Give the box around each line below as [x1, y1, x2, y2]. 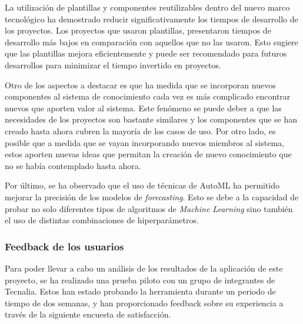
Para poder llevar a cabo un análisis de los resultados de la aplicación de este [5, 262, 283, 274]
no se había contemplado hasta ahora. [5, 159, 141, 171]
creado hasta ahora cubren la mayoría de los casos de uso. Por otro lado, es [5, 124, 276, 137]
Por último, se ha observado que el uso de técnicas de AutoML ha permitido [5, 179, 280, 191]
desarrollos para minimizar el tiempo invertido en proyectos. [5, 58, 221, 71]
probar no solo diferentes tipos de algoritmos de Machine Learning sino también [5, 202, 293, 214]
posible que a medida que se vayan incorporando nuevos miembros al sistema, [5, 136, 284, 148]
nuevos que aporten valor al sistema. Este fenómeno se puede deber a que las [5, 101, 282, 114]
